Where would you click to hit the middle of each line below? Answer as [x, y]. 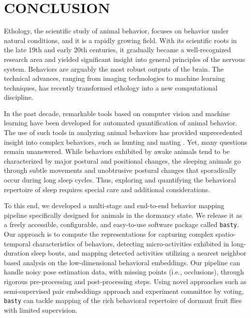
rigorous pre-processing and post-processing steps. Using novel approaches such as [125, 281]
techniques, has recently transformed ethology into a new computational [111, 87]
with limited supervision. [41, 310]
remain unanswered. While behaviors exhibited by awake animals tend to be [117, 151]
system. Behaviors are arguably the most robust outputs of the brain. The [114, 68]
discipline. [19, 97]
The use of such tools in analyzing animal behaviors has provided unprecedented [123, 132]
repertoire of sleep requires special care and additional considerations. [107, 189]
